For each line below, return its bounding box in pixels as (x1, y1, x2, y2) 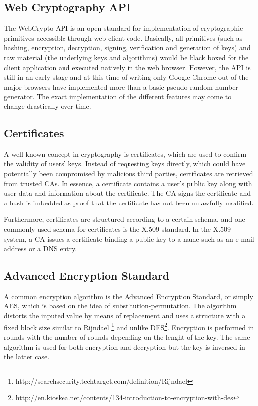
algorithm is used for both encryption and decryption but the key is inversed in (4, 341, 245, 352)
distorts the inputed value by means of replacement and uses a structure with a (4, 310, 246, 321)
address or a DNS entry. (4, 243, 77, 254)
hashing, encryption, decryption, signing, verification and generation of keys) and (4, 42, 251, 53)
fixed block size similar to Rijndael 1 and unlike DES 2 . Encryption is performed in (4, 320, 254, 332)
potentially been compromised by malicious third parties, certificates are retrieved (4, 168, 253, 178)
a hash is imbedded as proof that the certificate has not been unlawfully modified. (4, 197, 254, 207)
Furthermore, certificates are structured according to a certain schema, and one (4, 214, 245, 224)
